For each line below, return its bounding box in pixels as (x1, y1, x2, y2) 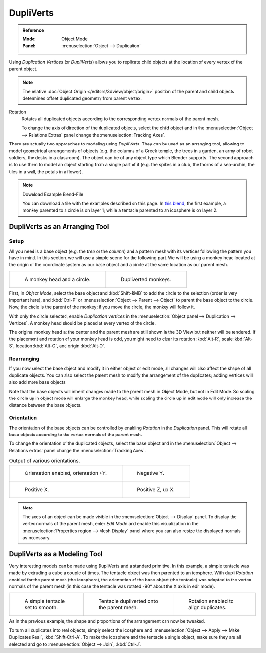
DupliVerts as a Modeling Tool (9, 550, 103, 558)
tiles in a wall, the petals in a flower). (9, 168, 83, 175)
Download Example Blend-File (22, 191, 84, 197)
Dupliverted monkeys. (120, 276, 171, 283)
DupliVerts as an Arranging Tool (9, 222, 109, 231)
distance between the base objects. (9, 402, 82, 408)
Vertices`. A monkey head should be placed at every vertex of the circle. (9, 320, 156, 326)
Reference (22, 27, 44, 33)
